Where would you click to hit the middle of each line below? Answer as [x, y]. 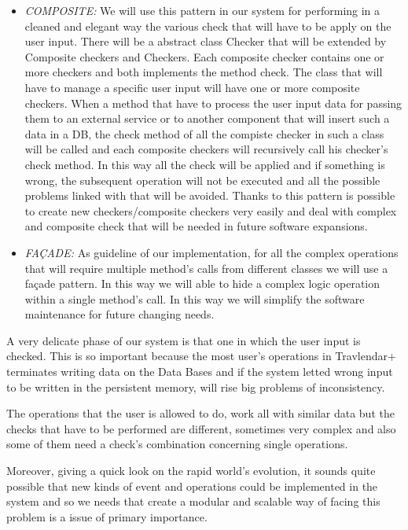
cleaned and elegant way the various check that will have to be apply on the [208, 26]
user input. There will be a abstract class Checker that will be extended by [206, 41]
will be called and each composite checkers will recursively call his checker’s [206, 149]
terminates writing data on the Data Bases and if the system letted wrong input [200, 372]
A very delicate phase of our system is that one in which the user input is [184, 340]
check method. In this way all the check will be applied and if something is [205, 164]
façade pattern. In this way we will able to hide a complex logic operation [202, 283]
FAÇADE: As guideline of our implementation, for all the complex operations [211, 252]
